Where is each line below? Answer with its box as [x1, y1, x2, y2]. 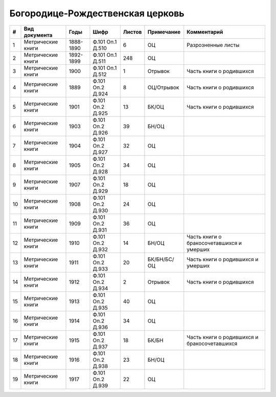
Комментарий [187, 28, 223, 35]
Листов [123, 28, 142, 35]
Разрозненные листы [187, 41, 240, 48]
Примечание [147, 28, 181, 35]
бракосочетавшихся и [187, 239, 242, 246]
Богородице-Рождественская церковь [9, 8, 185, 19]
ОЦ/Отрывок [147, 84, 179, 91]
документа [24, 31, 53, 38]
